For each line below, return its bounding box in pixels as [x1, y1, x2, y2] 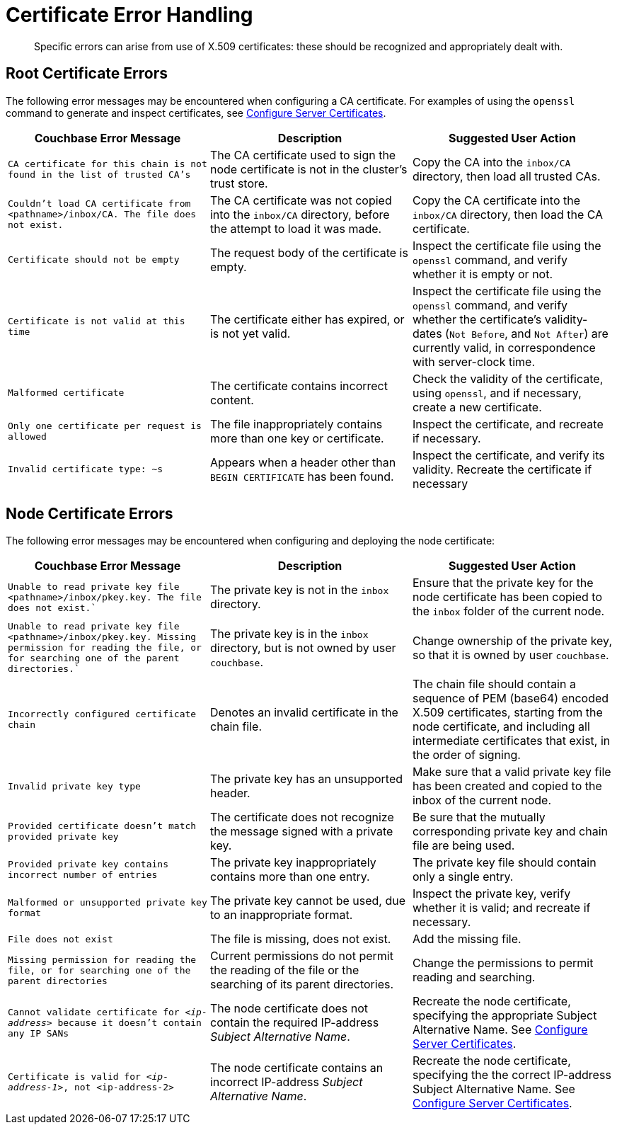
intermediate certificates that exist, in [412, 734, 611, 748]
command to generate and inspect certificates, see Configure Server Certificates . [6, 106, 386, 119]
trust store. [209, 176, 268, 190]
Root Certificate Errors [6, 64, 168, 83]
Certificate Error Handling [6, 3, 253, 27]
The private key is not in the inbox [209, 583, 389, 598]
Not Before [449, 329, 505, 340]
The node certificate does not [209, 1001, 369, 1016]
